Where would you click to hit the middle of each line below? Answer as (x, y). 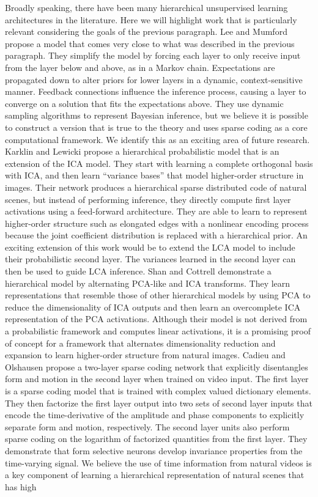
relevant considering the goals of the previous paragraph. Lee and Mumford (146, 31)
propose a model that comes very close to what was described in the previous (150, 43)
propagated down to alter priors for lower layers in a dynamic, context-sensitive (154, 79)
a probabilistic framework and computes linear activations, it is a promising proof (158, 331)
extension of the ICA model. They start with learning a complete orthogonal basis (159, 163)
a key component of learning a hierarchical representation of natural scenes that (155, 475)
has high (21, 486)
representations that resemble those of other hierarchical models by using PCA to (158, 295)
